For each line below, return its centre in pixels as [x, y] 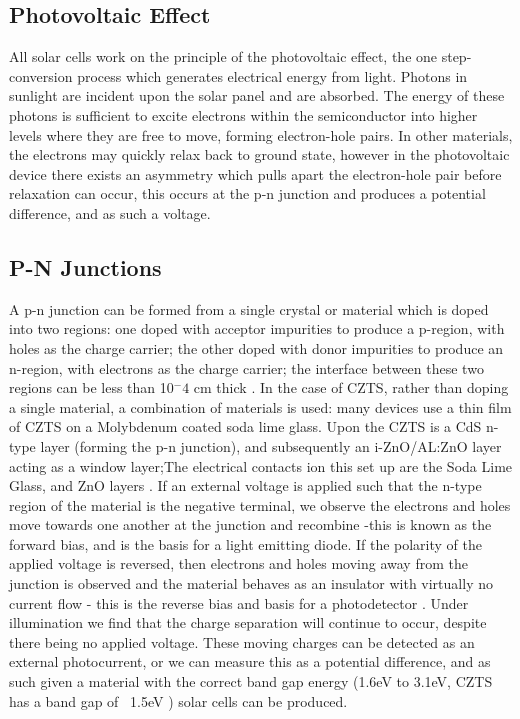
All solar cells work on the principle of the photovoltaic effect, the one [223, 56]
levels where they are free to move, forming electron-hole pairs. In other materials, [261, 134]
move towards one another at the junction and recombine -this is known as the [250, 524]
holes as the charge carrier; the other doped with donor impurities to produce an [256, 347]
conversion [41, 75]
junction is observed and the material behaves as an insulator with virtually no [251, 583]
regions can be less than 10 [91, 387]
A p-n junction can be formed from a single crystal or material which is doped [249, 308]
